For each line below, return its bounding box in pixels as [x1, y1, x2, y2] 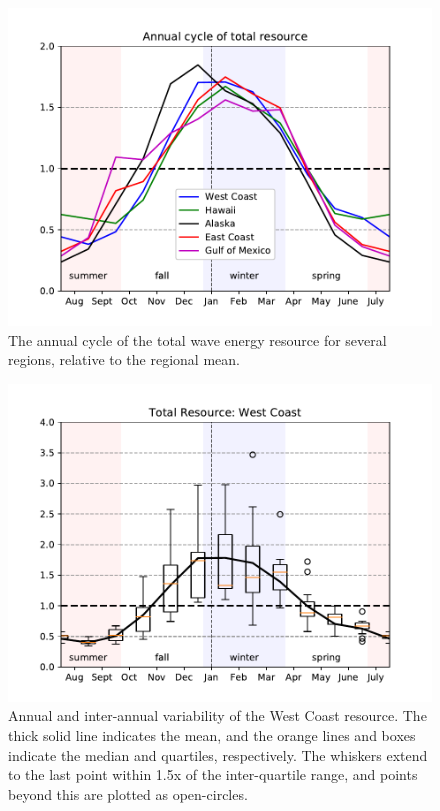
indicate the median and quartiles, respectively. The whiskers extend [8, 744, 428, 765]
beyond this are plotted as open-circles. [8, 783, 248, 804]
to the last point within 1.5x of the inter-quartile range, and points [8, 764, 418, 785]
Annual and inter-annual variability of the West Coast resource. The [8, 705, 427, 726]
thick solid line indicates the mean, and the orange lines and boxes [8, 724, 416, 745]
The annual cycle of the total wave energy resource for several [8, 329, 387, 350]
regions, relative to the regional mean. [8, 349, 240, 370]
